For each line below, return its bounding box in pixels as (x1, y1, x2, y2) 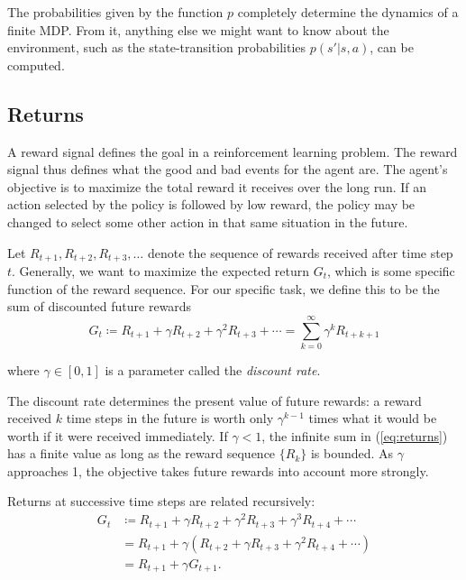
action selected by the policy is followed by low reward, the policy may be (7, 195, 416, 214)
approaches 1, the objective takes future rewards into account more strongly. (7, 461, 429, 480)
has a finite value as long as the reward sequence (7, 444, 276, 463)
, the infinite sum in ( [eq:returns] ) (261, 426, 448, 445)
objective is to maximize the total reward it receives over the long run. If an (7, 177, 427, 196)
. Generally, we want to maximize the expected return (12, 262, 310, 280)
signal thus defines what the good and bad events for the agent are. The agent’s (7, 160, 448, 179)
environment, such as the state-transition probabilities (7, 38, 306, 57)
